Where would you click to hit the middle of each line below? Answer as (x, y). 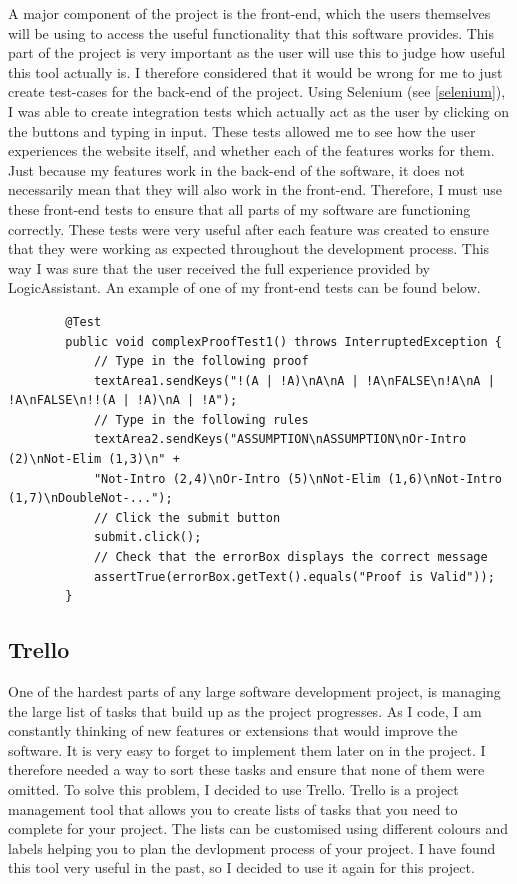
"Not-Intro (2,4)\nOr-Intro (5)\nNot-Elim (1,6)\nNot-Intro (297, 478)
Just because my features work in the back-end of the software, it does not (236, 169)
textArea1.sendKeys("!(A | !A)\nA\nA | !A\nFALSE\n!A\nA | (294, 380)
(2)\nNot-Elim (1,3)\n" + (94, 459)
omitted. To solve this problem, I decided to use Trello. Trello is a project (233, 788)
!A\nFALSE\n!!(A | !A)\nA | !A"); (123, 400)
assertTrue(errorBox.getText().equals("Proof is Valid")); (294, 576)
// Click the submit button (187, 517)
